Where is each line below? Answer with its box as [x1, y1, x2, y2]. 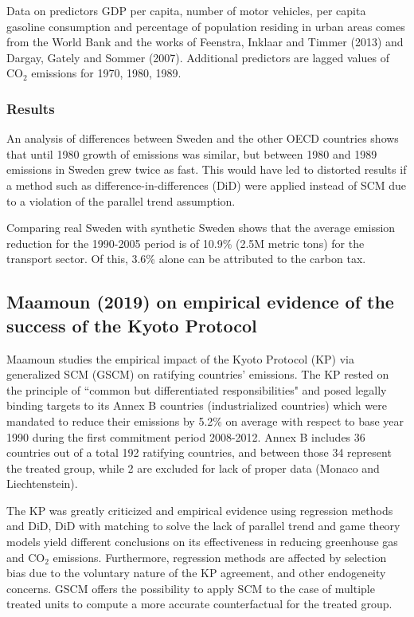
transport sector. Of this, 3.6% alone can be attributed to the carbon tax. [6, 250, 366, 267]
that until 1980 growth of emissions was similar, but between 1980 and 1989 [6, 145, 377, 162]
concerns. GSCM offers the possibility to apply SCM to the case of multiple [6, 580, 375, 596]
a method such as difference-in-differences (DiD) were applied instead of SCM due [6, 176, 407, 193]
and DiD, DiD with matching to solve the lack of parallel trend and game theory [6, 517, 400, 534]
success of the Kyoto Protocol [6, 312, 257, 337]
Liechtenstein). [6, 475, 78, 492]
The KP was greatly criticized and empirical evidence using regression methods [6, 501, 393, 518]
